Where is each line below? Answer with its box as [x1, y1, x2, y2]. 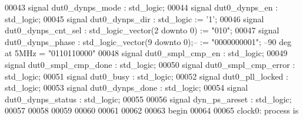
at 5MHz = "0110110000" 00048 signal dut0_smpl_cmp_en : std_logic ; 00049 [5, 47, 288, 59]
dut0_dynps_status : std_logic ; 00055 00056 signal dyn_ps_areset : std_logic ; [5, 92, 292, 105]
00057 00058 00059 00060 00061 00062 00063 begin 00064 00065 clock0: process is [5, 104, 299, 116]
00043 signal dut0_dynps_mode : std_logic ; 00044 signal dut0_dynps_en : [5, 1, 278, 13]
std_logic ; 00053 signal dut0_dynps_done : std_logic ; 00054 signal [5, 81, 248, 94]
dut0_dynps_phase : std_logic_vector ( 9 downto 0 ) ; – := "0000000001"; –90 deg [5, 35, 292, 47]
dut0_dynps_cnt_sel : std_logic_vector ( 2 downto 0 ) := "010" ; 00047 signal [5, 24, 279, 36]
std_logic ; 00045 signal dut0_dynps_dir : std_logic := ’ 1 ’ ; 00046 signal [5, 12, 264, 25]
